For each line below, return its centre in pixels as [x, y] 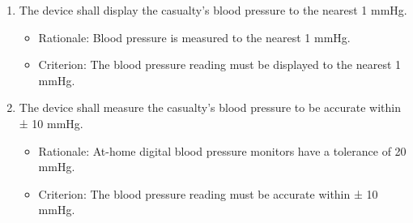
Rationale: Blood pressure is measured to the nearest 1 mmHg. [194, 37]
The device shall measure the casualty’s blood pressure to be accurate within [210, 107]
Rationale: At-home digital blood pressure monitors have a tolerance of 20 [222, 150]
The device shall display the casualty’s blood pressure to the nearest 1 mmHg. [213, 10]
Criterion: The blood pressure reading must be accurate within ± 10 [208, 193]
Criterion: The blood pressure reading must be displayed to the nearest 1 [220, 64]
